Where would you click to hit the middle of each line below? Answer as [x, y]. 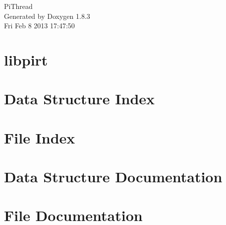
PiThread [18, 6]
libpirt [26, 59]
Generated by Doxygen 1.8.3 [47, 16]
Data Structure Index [80, 99]
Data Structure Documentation [113, 177]
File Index [40, 137]
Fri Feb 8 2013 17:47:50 [39, 26]
